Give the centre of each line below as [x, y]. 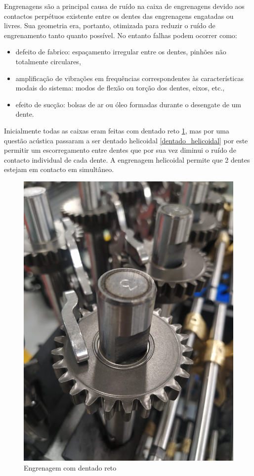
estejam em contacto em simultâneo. [59, 169]
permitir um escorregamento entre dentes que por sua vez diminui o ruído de [120, 150]
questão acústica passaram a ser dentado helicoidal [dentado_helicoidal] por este [126, 140]
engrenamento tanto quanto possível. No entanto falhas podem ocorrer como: [121, 35]
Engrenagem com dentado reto [70, 467]
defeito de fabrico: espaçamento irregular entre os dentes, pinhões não [121, 52]
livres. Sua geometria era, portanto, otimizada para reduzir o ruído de [110, 25]
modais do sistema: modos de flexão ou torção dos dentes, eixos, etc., [120, 88]
